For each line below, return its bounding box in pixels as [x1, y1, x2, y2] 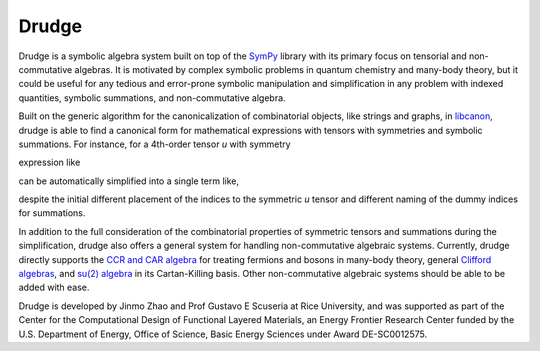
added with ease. [18, 281, 90, 294]
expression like [18, 156, 81, 169]
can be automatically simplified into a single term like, [18, 175, 240, 187]
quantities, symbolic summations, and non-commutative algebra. [18, 91, 286, 104]
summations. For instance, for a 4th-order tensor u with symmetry [18, 138, 291, 150]
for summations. [18, 207, 86, 219]
